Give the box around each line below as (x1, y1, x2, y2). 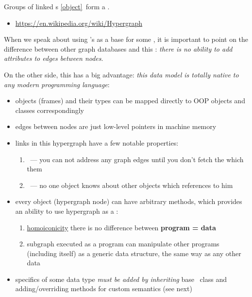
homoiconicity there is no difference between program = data (27, 222, 216, 232)
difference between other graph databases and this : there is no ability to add (4, 43, 233, 54)
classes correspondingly (15, 105, 84, 115)
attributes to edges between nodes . (4, 53, 103, 63)
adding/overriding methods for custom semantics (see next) (15, 283, 192, 294)
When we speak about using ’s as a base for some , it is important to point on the (4, 34, 249, 44)
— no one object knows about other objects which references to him (30, 180, 233, 190)
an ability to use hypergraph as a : (15, 205, 118, 216)
